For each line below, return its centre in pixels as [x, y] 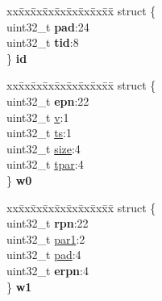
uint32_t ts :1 [39, 133]
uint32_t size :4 [44, 148]
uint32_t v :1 [38, 117]
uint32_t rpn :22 [48, 223]
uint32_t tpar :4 [45, 164]
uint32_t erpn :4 [48, 270]
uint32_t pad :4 [44, 255]
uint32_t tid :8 [43, 42]
